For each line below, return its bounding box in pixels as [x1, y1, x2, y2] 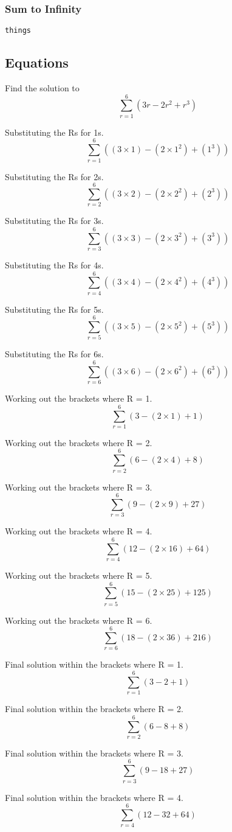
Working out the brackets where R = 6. [5, 614, 152, 626]
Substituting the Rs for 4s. [5, 258, 104, 271]
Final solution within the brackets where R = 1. [5, 658, 183, 671]
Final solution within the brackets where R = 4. [5, 791, 183, 803]
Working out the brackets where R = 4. [5, 525, 152, 537]
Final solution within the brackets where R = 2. [5, 702, 183, 715]
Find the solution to [5, 82, 80, 94]
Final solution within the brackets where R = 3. [5, 746, 183, 759]
